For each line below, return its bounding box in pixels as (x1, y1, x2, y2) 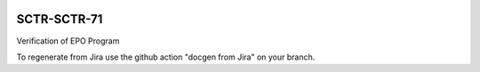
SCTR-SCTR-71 (16, 12, 103, 27)
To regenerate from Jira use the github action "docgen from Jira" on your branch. (16, 52, 316, 62)
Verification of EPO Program (16, 36, 120, 46)
